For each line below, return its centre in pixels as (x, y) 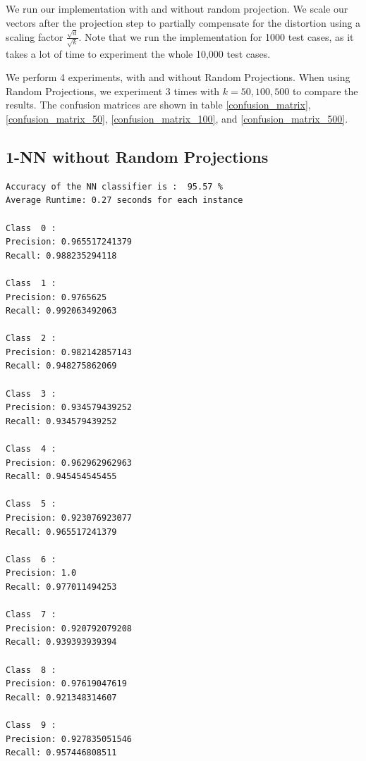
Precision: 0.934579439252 (69, 408)
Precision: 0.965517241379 (69, 242)
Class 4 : (31, 449)
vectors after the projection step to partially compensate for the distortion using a (183, 22)
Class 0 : (31, 228)
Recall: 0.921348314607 (61, 697)
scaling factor (35, 36)
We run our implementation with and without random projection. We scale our (177, 8)
